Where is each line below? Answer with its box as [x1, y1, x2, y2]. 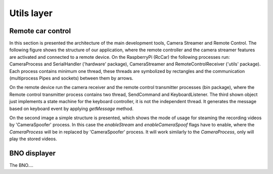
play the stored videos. [9, 136, 58, 142]
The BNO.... [9, 162, 34, 168]
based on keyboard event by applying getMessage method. [9, 106, 134, 112]
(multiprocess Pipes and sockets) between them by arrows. [9, 75, 133, 81]
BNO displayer [9, 149, 56, 157]
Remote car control [9, 27, 71, 35]
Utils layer [9, 8, 53, 19]
